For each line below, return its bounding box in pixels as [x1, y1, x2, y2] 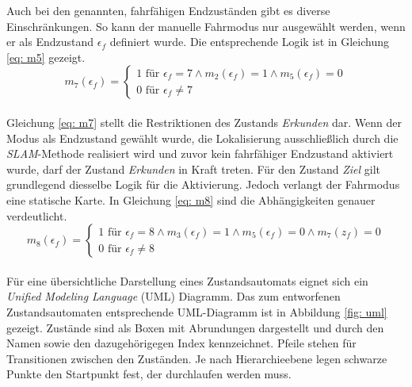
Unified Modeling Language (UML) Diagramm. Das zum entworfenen [6, 288, 341, 305]
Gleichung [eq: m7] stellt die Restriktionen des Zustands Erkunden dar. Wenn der [6, 113, 402, 130]
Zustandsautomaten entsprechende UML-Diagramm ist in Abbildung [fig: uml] [6, 303, 387, 320]
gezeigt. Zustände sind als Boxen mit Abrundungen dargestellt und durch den [6, 319, 384, 335]
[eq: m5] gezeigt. [6, 48, 86, 65]
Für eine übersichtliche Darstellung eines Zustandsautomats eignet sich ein [6, 272, 368, 289]
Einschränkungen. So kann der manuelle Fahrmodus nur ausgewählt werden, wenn [6, 17, 406, 34]
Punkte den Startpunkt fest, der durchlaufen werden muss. [6, 366, 292, 382]
